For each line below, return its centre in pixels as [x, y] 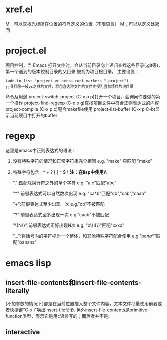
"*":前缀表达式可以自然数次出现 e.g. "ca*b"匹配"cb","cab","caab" [79, 193]
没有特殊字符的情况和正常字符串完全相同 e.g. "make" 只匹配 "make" [82, 161]
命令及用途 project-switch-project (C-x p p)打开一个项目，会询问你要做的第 [83, 96]
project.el [26, 51]
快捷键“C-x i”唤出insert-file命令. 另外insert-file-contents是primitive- [79, 310]
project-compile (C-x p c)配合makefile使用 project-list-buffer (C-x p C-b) [80, 109]
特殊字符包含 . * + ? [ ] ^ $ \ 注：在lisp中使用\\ [59, 172]
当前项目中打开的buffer [33, 115]
